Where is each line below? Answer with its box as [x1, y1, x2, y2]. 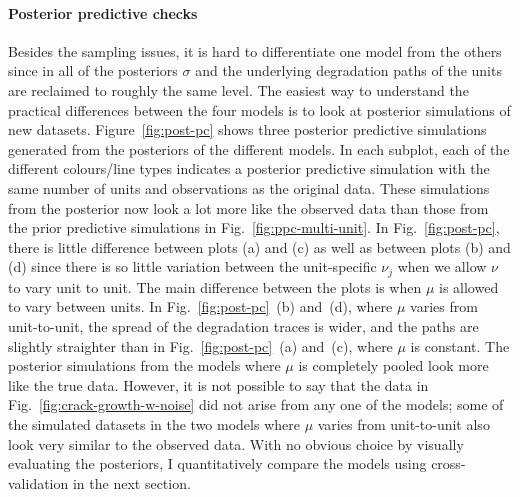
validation [8, 472, 69, 493]
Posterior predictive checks [8, 2, 198, 23]
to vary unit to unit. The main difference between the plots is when [8, 276, 422, 297]
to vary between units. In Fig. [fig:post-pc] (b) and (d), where [8, 296, 393, 317]
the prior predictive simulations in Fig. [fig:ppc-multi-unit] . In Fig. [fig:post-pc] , [8, 217, 500, 238]
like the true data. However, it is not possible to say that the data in [8, 374, 429, 395]
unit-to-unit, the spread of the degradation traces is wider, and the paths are [8, 315, 479, 336]
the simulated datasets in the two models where [8, 413, 300, 434]
